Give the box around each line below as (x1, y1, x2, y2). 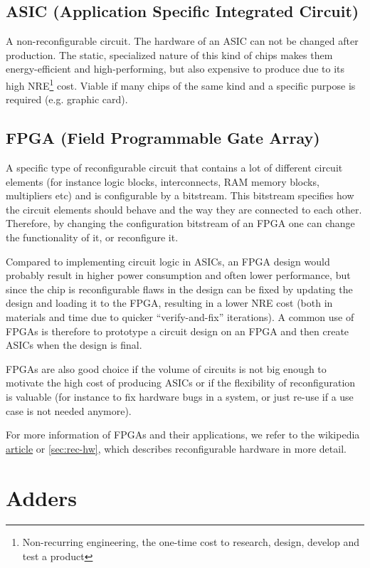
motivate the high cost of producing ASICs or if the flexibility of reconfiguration (6, 375, 356, 390)
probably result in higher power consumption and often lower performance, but (6, 268, 351, 283)
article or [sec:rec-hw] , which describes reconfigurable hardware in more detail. (6, 441, 347, 456)
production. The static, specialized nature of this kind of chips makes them (6, 47, 333, 62)
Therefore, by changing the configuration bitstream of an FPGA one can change (6, 216, 355, 231)
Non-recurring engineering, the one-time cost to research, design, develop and (22, 535, 360, 549)
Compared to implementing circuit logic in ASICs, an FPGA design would (6, 253, 330, 268)
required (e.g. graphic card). (6, 92, 128, 107)
